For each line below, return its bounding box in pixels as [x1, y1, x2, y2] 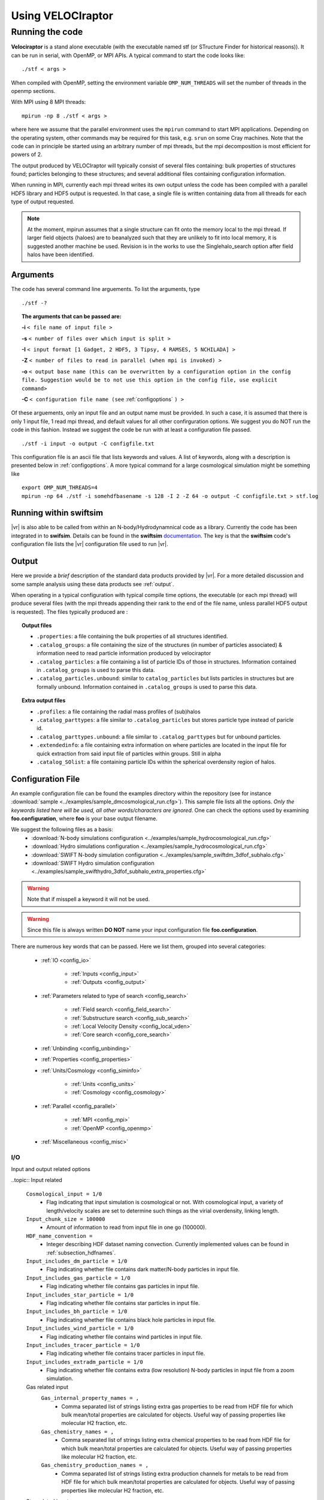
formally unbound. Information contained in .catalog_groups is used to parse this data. [37, 683, 258, 690]
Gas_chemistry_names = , [41, 1428, 114, 1435]
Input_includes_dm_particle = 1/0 [26, 1258, 128, 1264]
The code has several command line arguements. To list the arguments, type [11, 286, 201, 293]
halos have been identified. [27, 251, 94, 258]
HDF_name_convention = [26, 1232, 93, 1239]
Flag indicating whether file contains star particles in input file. [46, 1299, 200, 1306]
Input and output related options [11, 1166, 91, 1173]
